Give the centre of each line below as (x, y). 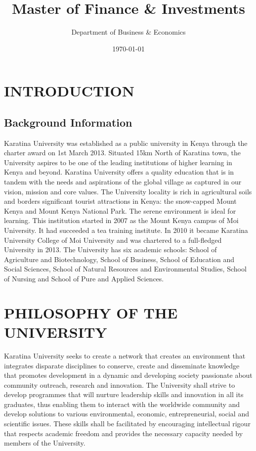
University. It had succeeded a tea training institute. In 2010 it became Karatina (126, 230)
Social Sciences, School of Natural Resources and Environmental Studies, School (125, 269)
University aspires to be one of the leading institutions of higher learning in (118, 162)
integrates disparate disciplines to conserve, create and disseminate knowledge (122, 365)
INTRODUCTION (69, 91)
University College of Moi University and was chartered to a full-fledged (113, 240)
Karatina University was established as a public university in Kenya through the (126, 143)
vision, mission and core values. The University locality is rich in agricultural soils (128, 191)
